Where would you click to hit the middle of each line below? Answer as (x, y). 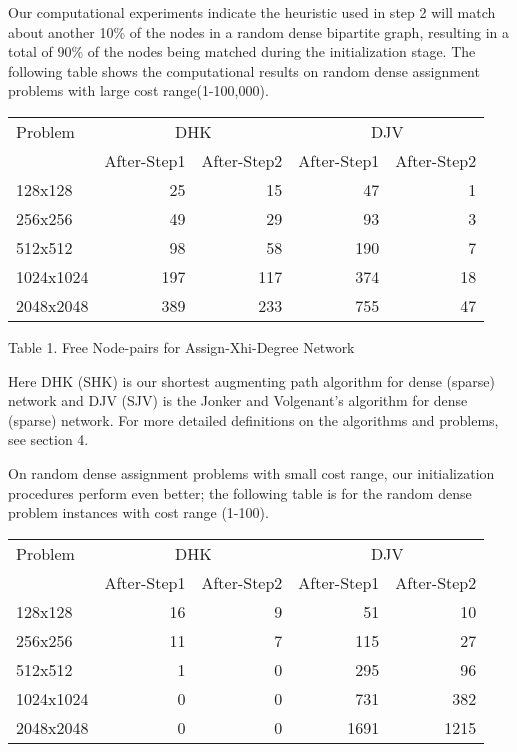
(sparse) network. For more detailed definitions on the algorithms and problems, (253, 419)
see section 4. (48, 439)
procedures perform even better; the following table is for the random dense (240, 492)
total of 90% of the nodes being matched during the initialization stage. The (242, 51)
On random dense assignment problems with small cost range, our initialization (251, 472)
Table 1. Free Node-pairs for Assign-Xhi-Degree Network (181, 346)
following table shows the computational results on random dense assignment (244, 70)
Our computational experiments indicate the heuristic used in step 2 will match (252, 12)
